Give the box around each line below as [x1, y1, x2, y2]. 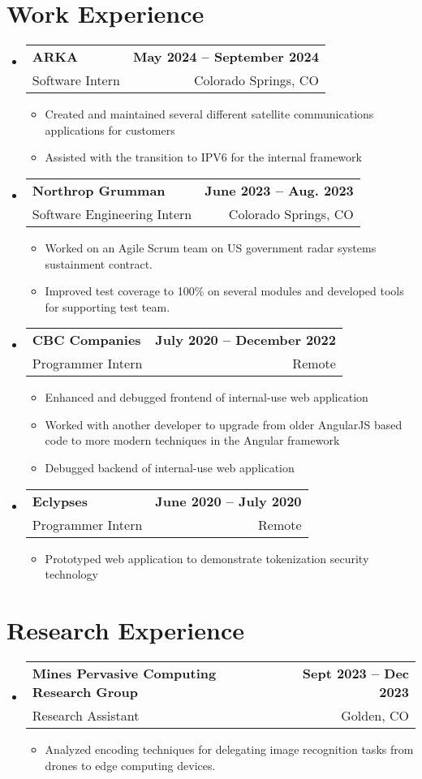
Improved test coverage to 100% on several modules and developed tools [45, 282, 404, 299]
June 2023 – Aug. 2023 [205, 180, 354, 200]
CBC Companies [32, 330, 141, 350]
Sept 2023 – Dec [302, 663, 409, 682]
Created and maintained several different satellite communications [45, 105, 374, 123]
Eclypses [32, 491, 88, 510]
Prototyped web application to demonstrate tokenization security [45, 549, 369, 566]
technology [45, 566, 98, 583]
